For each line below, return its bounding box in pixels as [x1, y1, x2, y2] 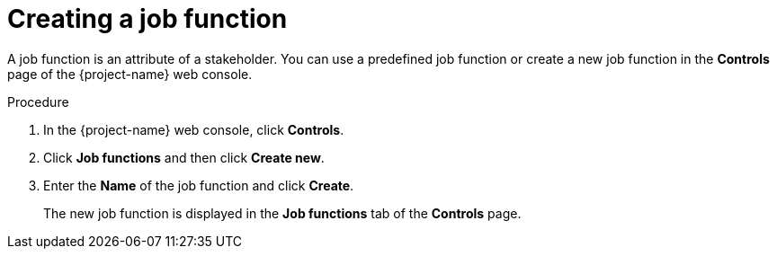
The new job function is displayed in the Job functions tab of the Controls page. [43, 205, 522, 221]
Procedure [7, 93, 69, 110]
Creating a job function [7, 4, 288, 34]
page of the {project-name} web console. [7, 66, 253, 82]
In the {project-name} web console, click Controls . [43, 121, 344, 137]
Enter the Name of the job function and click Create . [43, 177, 354, 193]
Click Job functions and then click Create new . [43, 149, 325, 165]
